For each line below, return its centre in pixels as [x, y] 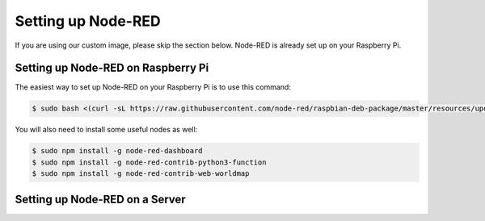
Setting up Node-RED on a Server [100, 199]
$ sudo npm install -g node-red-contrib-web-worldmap [141, 174]
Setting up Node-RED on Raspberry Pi [112, 68]
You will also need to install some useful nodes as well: [106, 130]
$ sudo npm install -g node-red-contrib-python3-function [149, 162]
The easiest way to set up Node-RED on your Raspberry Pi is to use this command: [153, 87]
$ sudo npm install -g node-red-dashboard [117, 151]
